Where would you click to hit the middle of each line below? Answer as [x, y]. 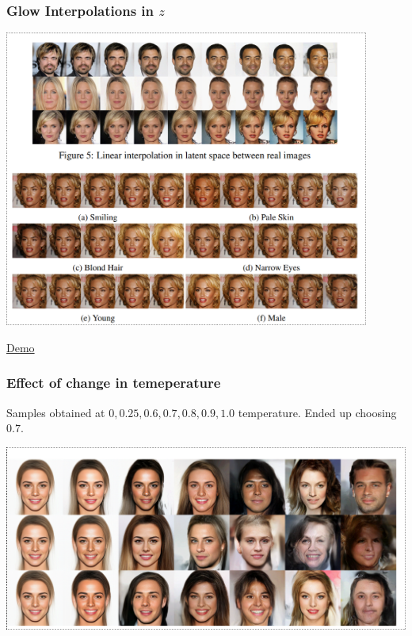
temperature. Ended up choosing [317, 412]
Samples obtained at [56, 412]
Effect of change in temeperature [114, 383]
